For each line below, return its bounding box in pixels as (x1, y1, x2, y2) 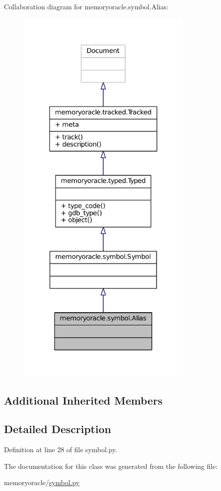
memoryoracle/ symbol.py (4, 477, 80, 488)
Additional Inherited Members (4, 392, 163, 408)
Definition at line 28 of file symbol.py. (4, 444, 117, 455)
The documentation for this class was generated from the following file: (4, 461, 218, 471)
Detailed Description (4, 421, 111, 436)
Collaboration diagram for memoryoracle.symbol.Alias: (4, 1, 168, 11)
